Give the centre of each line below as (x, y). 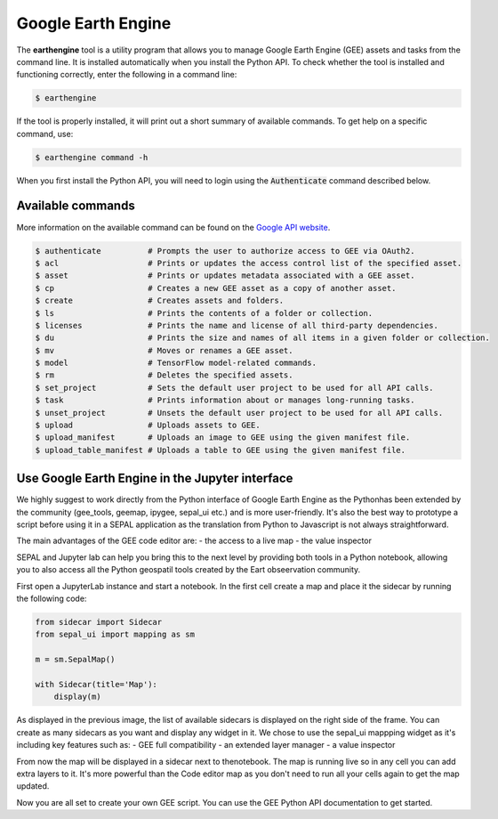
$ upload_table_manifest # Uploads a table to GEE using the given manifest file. (221, 450)
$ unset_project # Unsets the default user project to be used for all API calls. (239, 413)
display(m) (77, 697)
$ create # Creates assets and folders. (160, 301)
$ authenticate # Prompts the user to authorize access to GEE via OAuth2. (225, 251)
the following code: (52, 599)
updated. (33, 786)
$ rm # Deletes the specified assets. (164, 375)
